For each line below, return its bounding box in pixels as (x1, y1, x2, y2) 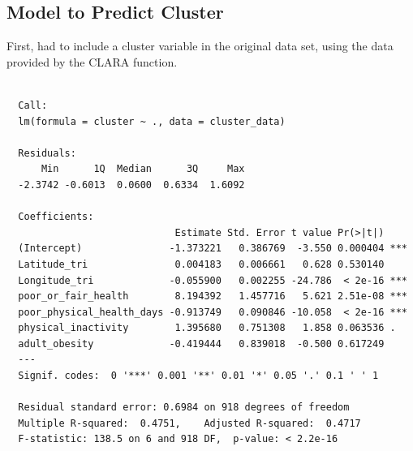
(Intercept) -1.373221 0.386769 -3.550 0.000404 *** (18, 243, 407, 255)
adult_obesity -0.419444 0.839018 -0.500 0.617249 (18, 337, 385, 350)
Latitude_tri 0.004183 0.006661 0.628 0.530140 (18, 258, 385, 270)
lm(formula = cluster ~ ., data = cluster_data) (18, 115, 286, 127)
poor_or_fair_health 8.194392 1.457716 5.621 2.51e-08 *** (18, 290, 407, 303)
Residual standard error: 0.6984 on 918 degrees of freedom (18, 402, 350, 414)
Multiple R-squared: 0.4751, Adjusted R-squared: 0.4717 (18, 417, 361, 429)
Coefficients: (18, 211, 94, 223)
